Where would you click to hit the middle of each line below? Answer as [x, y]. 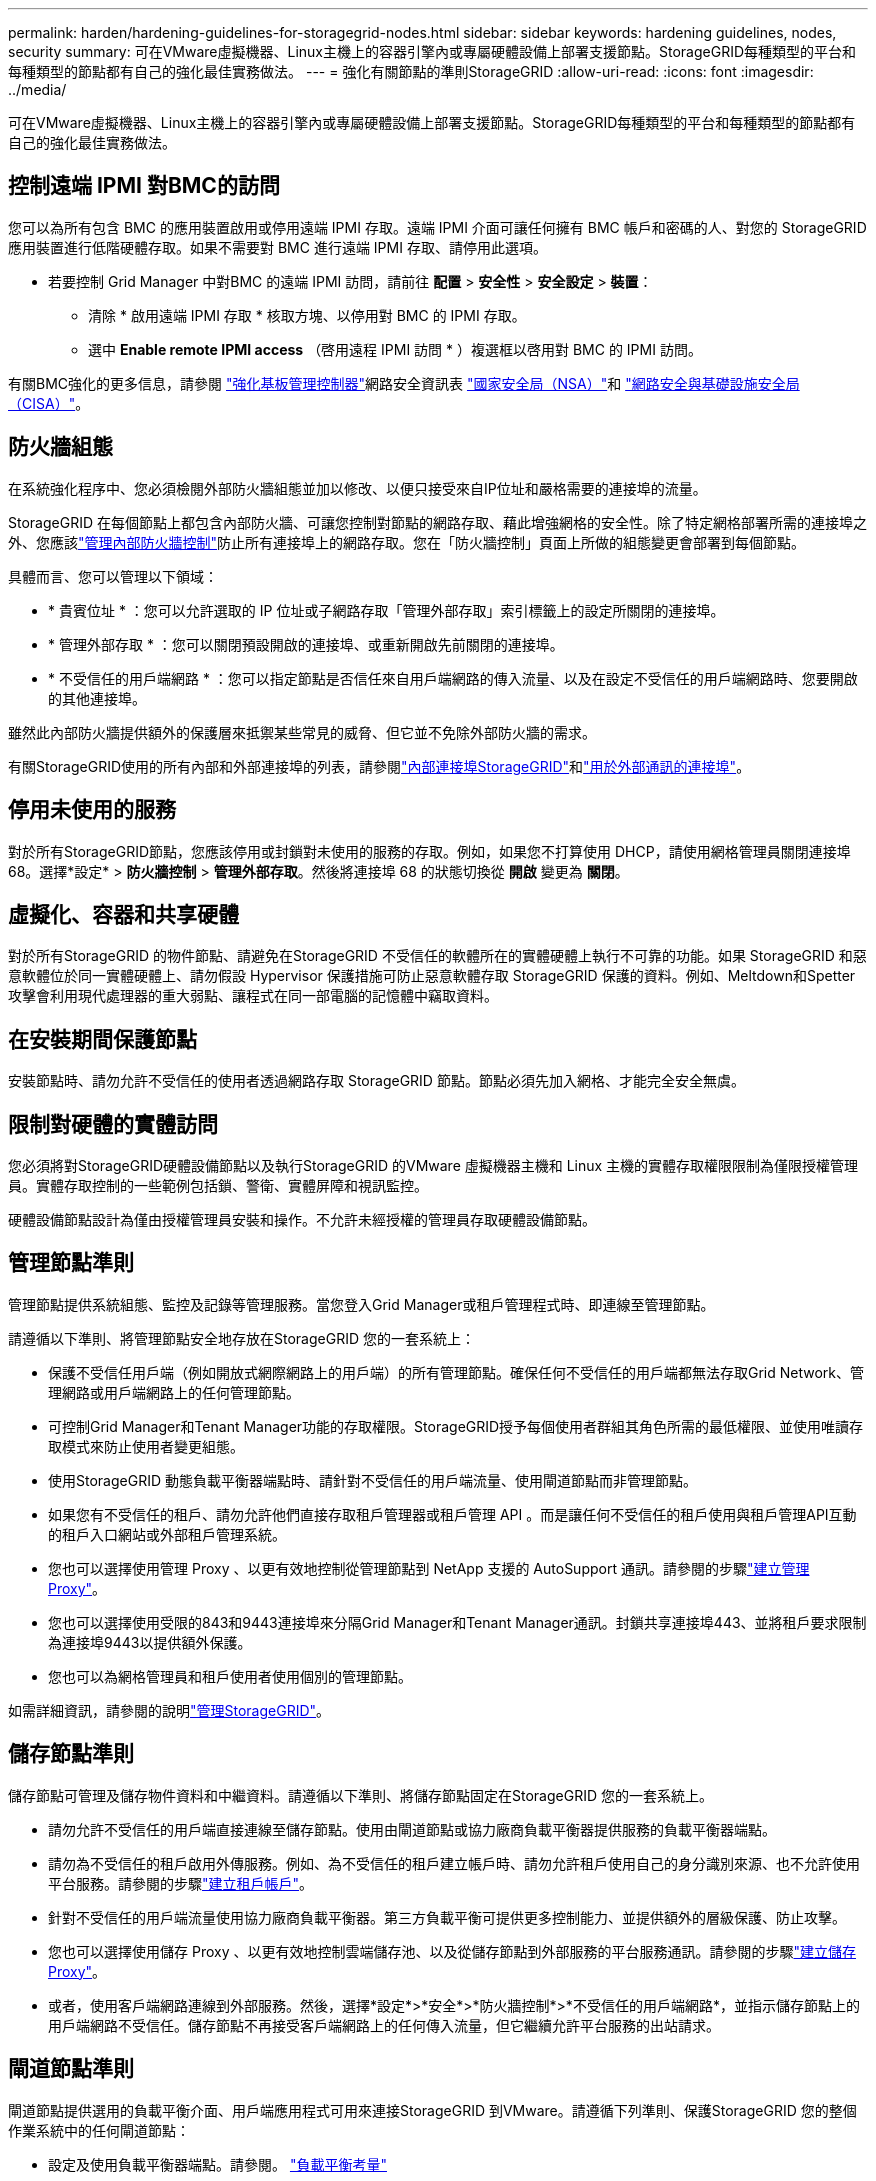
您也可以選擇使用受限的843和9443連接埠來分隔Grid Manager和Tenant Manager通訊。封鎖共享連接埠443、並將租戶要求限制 [457, 1622]
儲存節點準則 [71, 1754]
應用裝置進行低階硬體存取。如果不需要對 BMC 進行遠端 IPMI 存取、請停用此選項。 [277, 247]
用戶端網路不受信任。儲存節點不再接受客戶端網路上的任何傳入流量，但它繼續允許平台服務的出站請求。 [384, 2025]
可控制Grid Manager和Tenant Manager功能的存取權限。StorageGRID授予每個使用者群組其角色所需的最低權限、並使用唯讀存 [456, 1426]
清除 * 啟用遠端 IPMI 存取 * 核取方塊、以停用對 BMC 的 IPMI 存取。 [307, 315]
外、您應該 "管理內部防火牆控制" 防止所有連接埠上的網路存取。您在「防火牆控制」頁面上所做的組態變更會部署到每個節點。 [407, 542]
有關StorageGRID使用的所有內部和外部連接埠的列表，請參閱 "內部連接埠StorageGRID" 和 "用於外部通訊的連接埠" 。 [379, 766]
